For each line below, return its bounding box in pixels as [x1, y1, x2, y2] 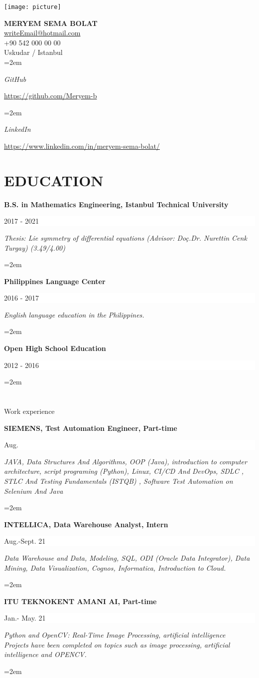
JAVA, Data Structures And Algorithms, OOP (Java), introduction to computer [4, 456, 247, 466]
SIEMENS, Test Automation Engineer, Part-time [4, 422, 177, 433]
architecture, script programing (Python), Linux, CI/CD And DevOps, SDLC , [4, 466, 244, 476]
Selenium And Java [4, 485, 63, 496]
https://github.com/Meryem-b [4, 90, 97, 101]
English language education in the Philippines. [4, 309, 144, 320]
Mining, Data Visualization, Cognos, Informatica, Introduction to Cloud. [4, 562, 226, 573]
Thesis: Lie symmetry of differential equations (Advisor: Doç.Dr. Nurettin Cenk [4, 232, 247, 243]
